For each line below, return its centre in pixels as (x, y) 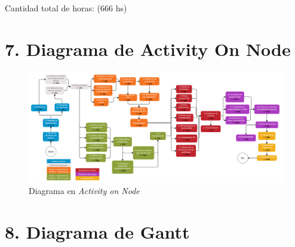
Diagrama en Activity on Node (84, 191)
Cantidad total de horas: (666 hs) (66, 8)
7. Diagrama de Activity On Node (148, 49)
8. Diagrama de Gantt (97, 232)
